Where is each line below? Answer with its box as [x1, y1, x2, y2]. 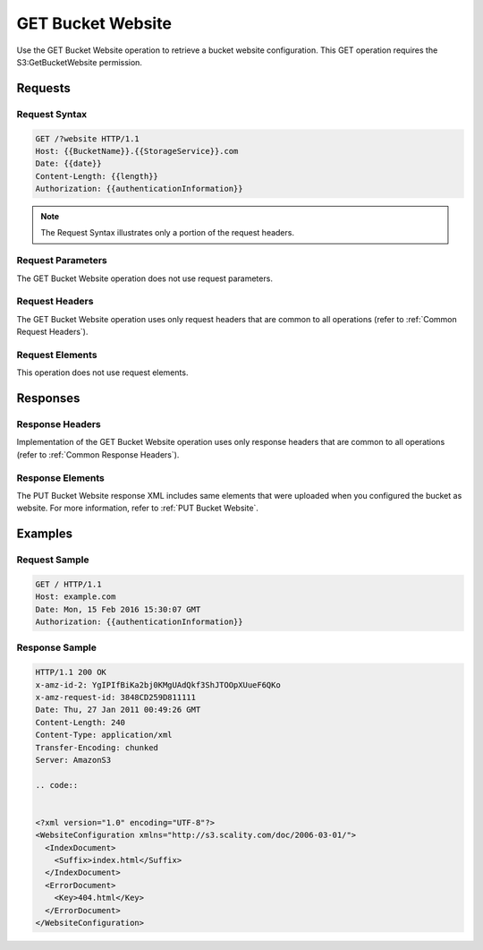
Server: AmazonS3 [35, 755, 112, 765]
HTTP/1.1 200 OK [35, 667, 107, 678]
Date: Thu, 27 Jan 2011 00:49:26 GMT [35, 705, 201, 715]
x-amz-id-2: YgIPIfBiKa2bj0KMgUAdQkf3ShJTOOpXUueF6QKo [35, 680, 281, 689]
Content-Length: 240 [35, 717, 125, 727]
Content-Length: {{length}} [35, 171, 158, 181]
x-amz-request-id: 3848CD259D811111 [35, 692, 197, 702]
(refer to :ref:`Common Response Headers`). [16, 449, 180, 460]
